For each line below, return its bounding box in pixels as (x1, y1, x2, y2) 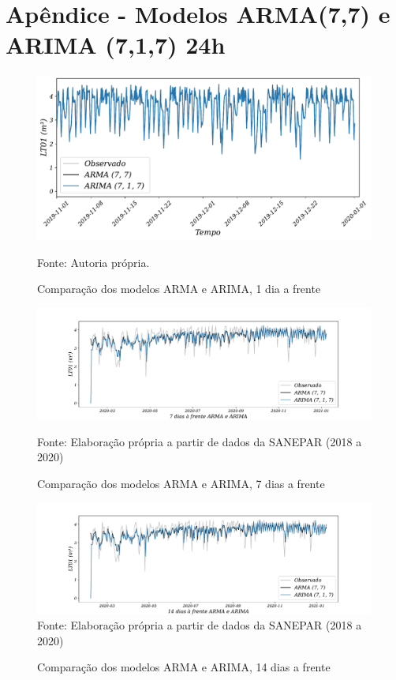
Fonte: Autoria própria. (37, 254, 150, 270)
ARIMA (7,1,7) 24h (6, 28, 226, 61)
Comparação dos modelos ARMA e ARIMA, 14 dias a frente (37, 659, 331, 675)
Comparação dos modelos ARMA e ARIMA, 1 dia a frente (37, 280, 321, 297)
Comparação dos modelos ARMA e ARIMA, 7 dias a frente (37, 475, 325, 491)
